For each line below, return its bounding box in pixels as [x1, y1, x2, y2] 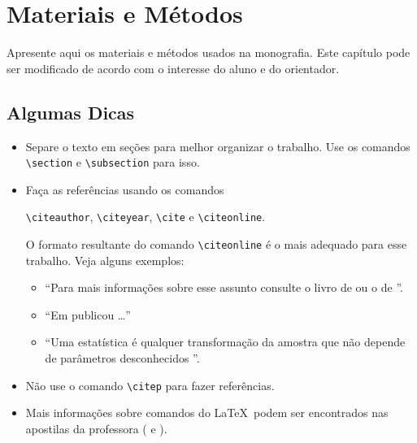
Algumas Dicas [7, 99, 135, 124]
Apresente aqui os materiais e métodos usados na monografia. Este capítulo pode [7, 44, 410, 61]
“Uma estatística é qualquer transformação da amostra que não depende [45, 333, 406, 350]
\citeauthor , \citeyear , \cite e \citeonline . [25, 208, 266, 225]
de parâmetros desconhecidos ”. [45, 350, 200, 367]
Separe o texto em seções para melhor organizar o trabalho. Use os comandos [25, 137, 410, 154]
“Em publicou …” [45, 306, 131, 323]
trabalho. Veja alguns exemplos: [25, 251, 185, 268]
